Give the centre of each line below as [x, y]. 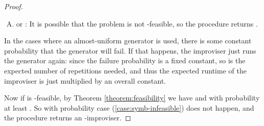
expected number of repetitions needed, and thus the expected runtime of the [125, 70]
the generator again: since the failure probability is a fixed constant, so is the [125, 60]
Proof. [14, 6]
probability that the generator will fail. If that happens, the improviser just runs [130, 50]
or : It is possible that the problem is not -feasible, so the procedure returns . [137, 23]
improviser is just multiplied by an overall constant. [85, 80]
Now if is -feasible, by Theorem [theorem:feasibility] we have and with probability [132, 98]
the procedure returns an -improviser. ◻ [68, 118]
